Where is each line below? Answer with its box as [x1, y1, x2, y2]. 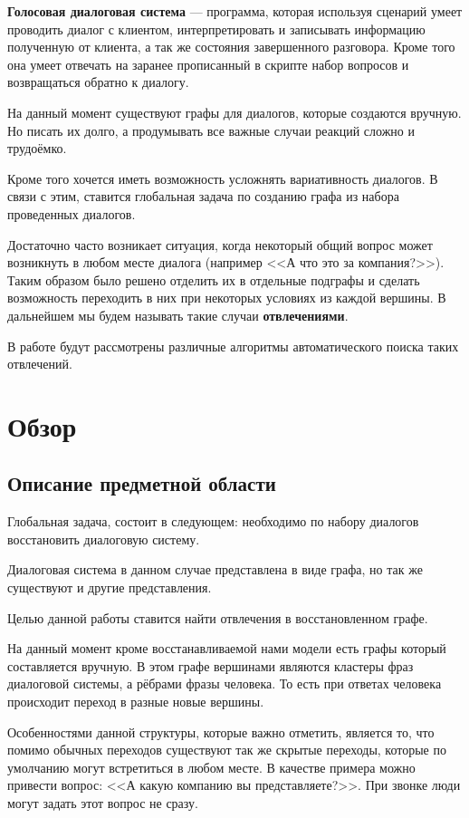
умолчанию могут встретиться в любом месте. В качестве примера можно [7, 757, 416, 776]
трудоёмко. [7, 139, 67, 158]
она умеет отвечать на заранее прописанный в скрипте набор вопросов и [7, 54, 409, 73]
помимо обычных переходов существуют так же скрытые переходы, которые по [7, 740, 446, 759]
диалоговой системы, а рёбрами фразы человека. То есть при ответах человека [7, 674, 442, 693]
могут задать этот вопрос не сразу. [7, 793, 198, 812]
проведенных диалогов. [7, 204, 136, 223]
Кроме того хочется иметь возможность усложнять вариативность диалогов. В [7, 168, 438, 188]
